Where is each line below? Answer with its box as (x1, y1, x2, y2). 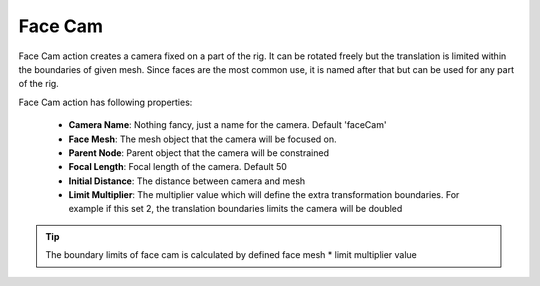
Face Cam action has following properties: (18, 96, 193, 108)
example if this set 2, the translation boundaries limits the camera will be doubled (68, 203, 403, 215)
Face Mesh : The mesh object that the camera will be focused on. (68, 133, 337, 145)
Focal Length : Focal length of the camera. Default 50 (68, 161, 287, 173)
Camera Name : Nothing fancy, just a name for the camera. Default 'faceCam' (68, 119, 387, 131)
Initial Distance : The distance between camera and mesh (68, 175, 306, 187)
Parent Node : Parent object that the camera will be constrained (68, 146, 330, 159)
